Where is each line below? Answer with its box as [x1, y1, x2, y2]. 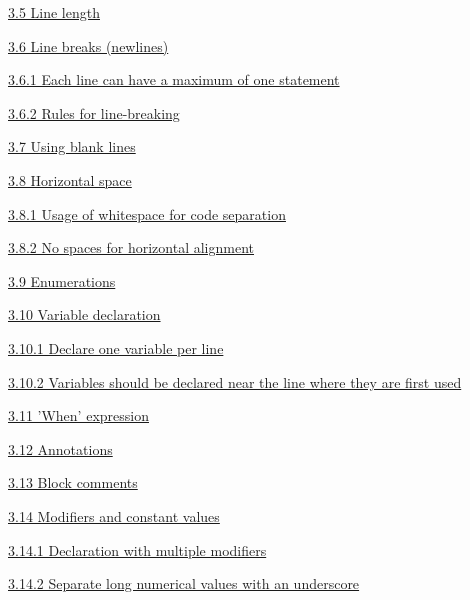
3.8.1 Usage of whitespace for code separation [8, 203, 286, 224]
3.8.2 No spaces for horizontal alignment [8, 237, 255, 258]
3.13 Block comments [8, 472, 138, 493]
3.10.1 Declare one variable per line [8, 337, 224, 358]
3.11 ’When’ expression [8, 405, 149, 426]
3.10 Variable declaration [8, 304, 161, 325]
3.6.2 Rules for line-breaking [8, 102, 180, 123]
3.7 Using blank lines [8, 136, 136, 157]
